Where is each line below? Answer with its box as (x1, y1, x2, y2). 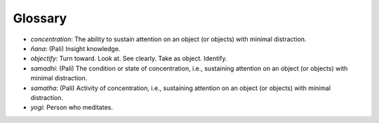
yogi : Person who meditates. (30, 103, 114, 112)
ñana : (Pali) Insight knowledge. (30, 44, 121, 52)
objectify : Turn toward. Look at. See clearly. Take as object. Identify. (30, 55, 227, 63)
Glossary (13, 10, 67, 26)
